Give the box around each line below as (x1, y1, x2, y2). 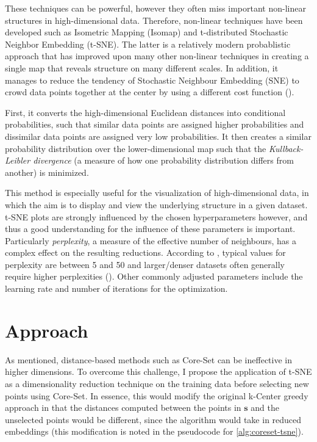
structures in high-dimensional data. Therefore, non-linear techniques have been (5, 13, 303, 26)
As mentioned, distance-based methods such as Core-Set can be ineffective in (5, 353, 292, 366)
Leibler (5, 154, 30, 167)
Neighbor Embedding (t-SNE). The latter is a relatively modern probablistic (5, 37, 291, 50)
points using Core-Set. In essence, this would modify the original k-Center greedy (5, 389, 308, 402)
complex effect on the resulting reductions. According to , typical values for (5, 246, 286, 259)
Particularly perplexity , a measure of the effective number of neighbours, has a (5, 234, 297, 247)
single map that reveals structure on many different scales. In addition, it (5, 61, 279, 74)
